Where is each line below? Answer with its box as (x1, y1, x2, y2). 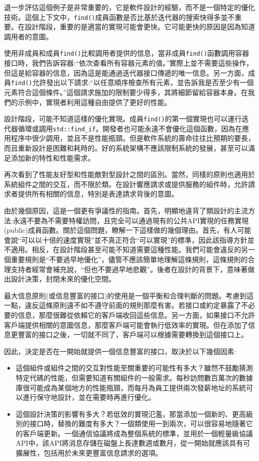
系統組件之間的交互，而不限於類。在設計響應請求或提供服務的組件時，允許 (4, 179, 248, 189)
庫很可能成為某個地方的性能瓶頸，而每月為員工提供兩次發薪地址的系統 (15, 382, 246, 392)
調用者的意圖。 (4, 31, 53, 41)
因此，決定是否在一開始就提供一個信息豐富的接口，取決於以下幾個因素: (4, 346, 236, 356)
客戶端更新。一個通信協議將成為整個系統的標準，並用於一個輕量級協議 (22, 428, 253, 438)
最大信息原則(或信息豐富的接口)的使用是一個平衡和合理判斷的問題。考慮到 (4, 290, 247, 300)
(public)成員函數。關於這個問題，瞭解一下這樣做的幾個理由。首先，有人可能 (4, 225, 252, 235)
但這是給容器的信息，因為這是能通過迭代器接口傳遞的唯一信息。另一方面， (4, 67, 248, 78)
